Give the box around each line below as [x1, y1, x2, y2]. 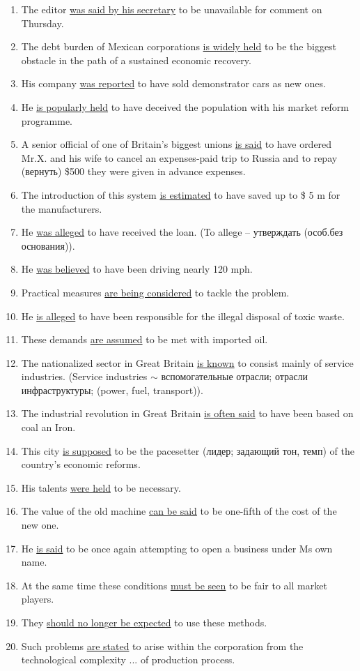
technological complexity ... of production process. [21, 652, 235, 667]
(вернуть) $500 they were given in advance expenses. [21, 164, 246, 179]
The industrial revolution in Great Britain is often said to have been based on [21, 406, 354, 421]
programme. [21, 113, 72, 128]
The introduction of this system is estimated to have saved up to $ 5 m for [21, 187, 341, 202]
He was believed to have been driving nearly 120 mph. [21, 262, 253, 276]
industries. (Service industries [21, 369, 148, 384]
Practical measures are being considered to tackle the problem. [21, 285, 290, 299]
